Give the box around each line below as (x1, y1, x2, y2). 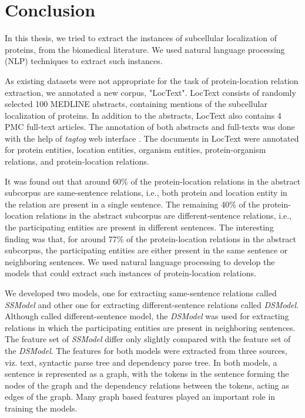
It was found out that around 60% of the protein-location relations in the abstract (5, 175, 301, 187)
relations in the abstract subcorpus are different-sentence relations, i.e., (36, 209, 291, 222)
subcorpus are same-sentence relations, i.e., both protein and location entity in (5, 186, 287, 199)
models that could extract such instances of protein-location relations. (5, 267, 256, 279)
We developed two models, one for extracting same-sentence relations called (5, 287, 277, 299)
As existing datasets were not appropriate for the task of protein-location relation (5, 74, 299, 86)
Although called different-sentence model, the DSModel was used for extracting (5, 310, 289, 322)
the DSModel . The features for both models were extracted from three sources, (5, 344, 287, 356)
